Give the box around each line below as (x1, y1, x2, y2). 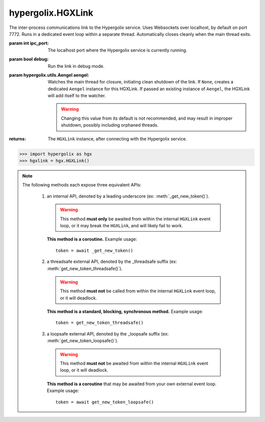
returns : (9, 135, 26, 142)
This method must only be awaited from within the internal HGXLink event (60, 216, 211, 222)
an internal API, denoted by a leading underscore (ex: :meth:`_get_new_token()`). (47, 193, 210, 199)
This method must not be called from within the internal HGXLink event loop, (60, 288, 216, 294)
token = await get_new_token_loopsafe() (55, 399, 154, 405)
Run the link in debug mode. (48, 63, 105, 69)
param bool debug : (9, 56, 49, 62)
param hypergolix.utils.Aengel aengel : (9, 72, 89, 78)
